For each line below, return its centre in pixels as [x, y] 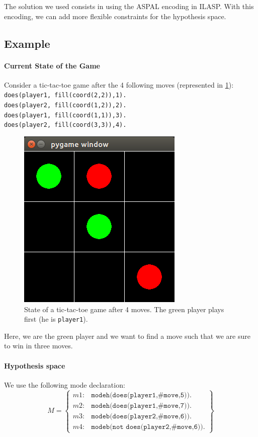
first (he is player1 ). [56, 319]
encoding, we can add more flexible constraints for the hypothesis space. [115, 16]
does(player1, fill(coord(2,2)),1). [65, 95]
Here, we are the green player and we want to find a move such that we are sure [127, 336]
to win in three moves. [38, 346]
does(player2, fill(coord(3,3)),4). [65, 125]
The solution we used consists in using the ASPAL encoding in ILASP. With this [129, 6]
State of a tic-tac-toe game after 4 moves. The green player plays [124, 309]
